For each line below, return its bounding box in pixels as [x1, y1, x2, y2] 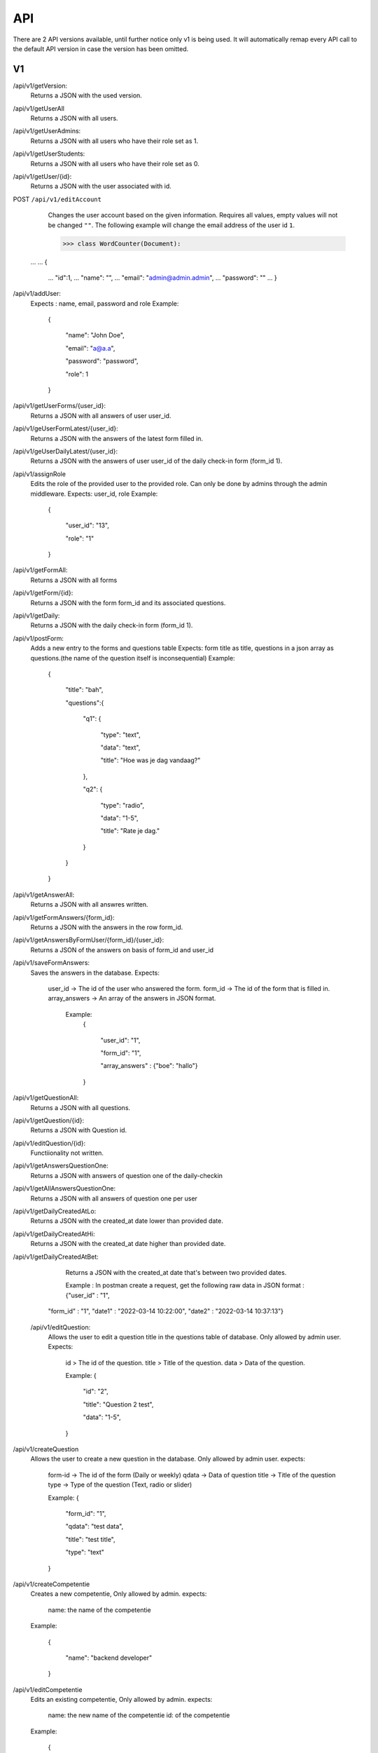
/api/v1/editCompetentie [13, 1685, 83, 1693]
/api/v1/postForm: [13, 634, 64, 642]
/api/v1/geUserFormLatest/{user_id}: [13, 424, 118, 433]
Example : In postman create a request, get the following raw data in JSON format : [65, 1281, 304, 1290]
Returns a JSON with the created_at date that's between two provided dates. [65, 1268, 287, 1276]
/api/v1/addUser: [13, 290, 61, 298]
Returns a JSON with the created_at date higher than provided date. [30, 1240, 226, 1248]
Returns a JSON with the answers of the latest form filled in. [30, 434, 203, 442]
